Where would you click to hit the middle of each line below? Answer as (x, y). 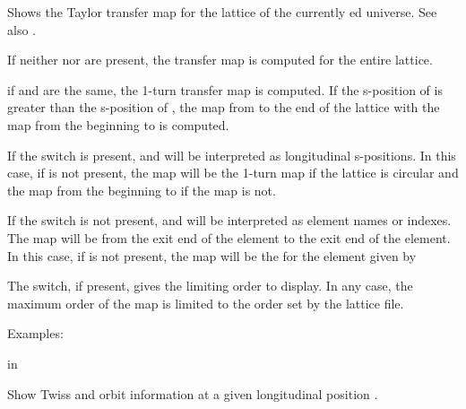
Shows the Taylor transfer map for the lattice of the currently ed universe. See (222, 12)
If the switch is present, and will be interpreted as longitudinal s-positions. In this (232, 155)
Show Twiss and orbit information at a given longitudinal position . (193, 393)
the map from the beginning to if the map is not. (142, 190)
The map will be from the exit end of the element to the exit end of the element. (229, 237)
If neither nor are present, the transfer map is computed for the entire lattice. (220, 60)
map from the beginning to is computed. (118, 124)
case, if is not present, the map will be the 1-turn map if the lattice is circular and (233, 173)
